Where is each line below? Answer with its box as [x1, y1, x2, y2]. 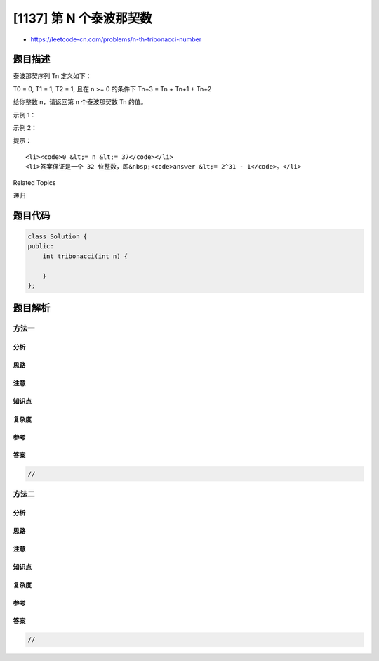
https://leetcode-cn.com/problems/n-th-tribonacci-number [30, 35, 202, 44]
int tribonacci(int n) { [42, 252, 128, 260]
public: [27, 243, 54, 250]
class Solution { [27, 232, 88, 240]
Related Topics [13, 178, 56, 186]
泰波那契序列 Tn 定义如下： [13, 72, 92, 80]
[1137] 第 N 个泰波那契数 [13, 11, 152, 26]
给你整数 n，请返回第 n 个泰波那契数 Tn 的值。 [13, 98, 147, 106]
